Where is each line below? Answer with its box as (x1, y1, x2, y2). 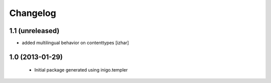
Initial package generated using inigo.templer (34, 67, 128, 73)
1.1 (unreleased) (9, 26, 60, 35)
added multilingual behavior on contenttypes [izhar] (22, 40, 129, 46)
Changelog (9, 7, 56, 18)
